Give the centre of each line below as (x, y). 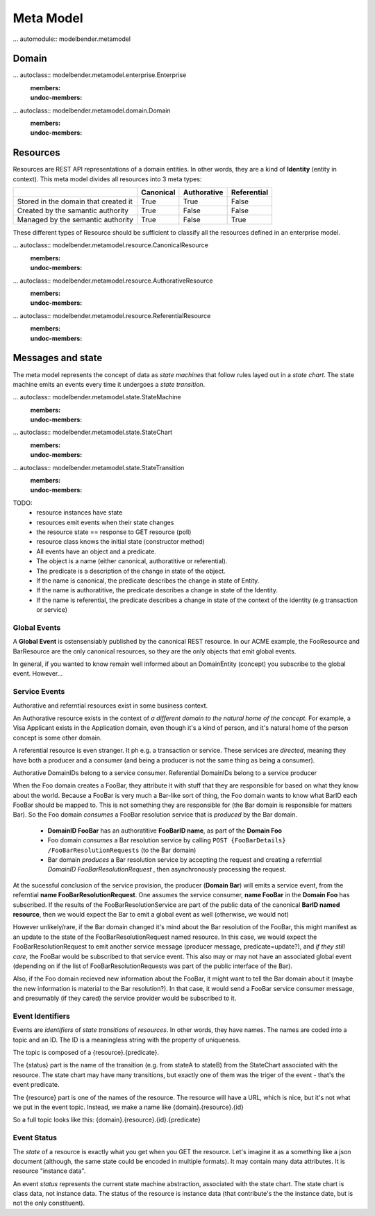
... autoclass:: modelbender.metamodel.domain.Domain (92, 110)
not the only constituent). (49, 1203)
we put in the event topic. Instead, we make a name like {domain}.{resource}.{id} (128, 1107)
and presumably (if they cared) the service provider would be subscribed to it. (125, 998)
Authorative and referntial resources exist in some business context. (110, 706)
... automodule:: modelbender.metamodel (72, 39)
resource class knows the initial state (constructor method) (120, 542)
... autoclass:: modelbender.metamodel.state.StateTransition (99, 467)
